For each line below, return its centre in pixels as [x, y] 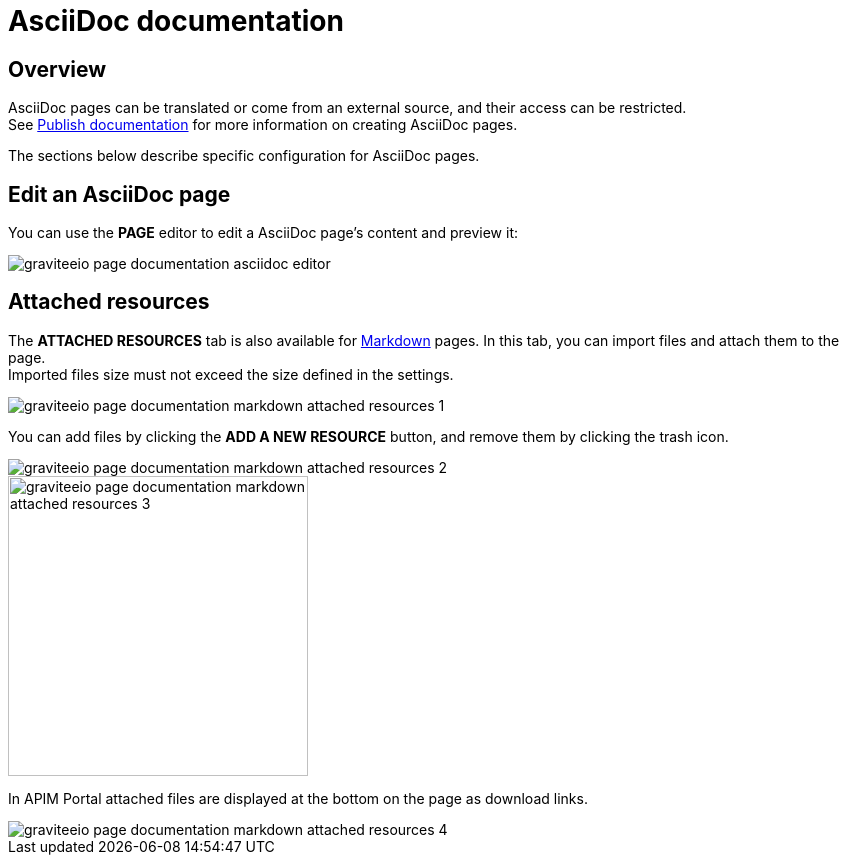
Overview [57, 69]
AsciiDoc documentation [176, 21]
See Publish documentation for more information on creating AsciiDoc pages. [263, 125]
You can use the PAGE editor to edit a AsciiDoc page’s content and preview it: [263, 233]
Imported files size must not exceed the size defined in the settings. [231, 374]
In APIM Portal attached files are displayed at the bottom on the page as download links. [298, 798]
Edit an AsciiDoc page [119, 194]
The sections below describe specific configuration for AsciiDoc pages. [244, 156]
